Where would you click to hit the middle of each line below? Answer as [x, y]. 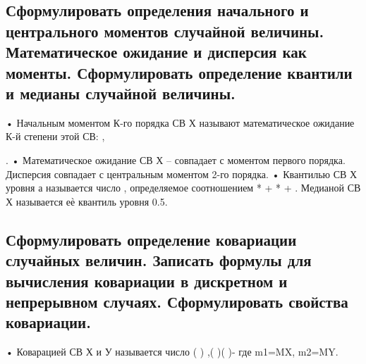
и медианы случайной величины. [121, 93]
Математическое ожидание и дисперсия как [156, 52]
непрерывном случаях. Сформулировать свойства [177, 301]
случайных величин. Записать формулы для [159, 260]
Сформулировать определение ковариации [151, 239]
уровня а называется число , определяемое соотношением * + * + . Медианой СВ [183, 188]
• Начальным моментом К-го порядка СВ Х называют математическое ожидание [180, 122]
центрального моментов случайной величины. [165, 31]
